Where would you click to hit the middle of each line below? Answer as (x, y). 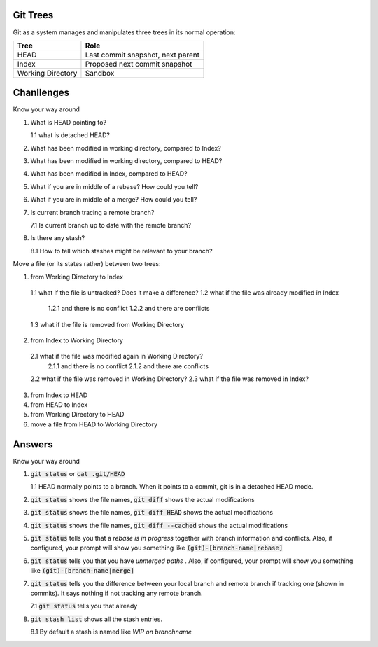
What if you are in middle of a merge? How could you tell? (114, 200)
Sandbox (100, 73)
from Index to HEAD (59, 395)
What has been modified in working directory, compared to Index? (126, 148)
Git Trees (33, 15)
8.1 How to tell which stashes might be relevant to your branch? (121, 251)
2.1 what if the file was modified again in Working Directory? (117, 356)
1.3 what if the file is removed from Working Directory (107, 324)
